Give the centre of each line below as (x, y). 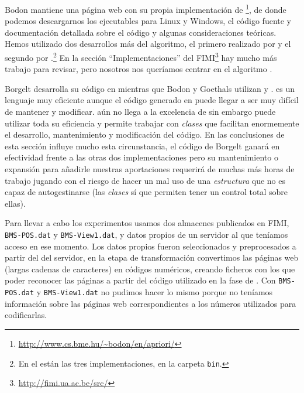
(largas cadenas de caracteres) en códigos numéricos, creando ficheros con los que (150, 269)
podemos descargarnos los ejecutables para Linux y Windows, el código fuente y (148, 21)
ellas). (15, 203)
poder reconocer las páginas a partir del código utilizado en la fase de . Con (140, 280)
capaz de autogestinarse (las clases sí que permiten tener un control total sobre (146, 192)
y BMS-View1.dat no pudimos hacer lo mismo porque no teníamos (155, 292)
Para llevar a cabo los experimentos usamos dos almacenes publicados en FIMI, (147, 223)
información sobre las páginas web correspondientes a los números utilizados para (151, 303)
